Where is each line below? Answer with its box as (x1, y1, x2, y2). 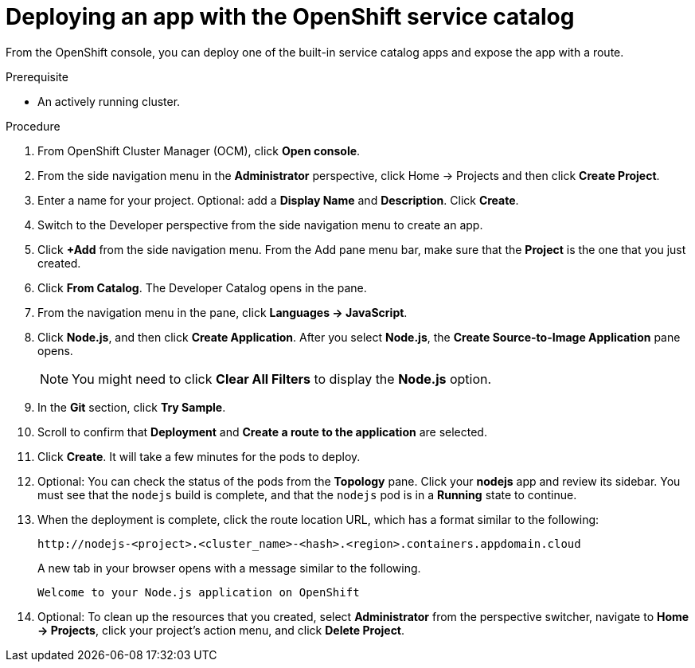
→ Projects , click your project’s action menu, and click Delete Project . (37, 623, 405, 637)
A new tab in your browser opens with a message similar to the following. (37, 561, 421, 575)
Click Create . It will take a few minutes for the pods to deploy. (37, 449, 361, 463)
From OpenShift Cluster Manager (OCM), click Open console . (37, 143, 361, 158)
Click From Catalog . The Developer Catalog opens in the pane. (37, 280, 367, 295)
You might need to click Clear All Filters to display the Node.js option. (72, 370, 492, 387)
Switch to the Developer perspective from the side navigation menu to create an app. (37, 217, 483, 232)
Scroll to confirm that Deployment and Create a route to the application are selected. (37, 424, 487, 439)
